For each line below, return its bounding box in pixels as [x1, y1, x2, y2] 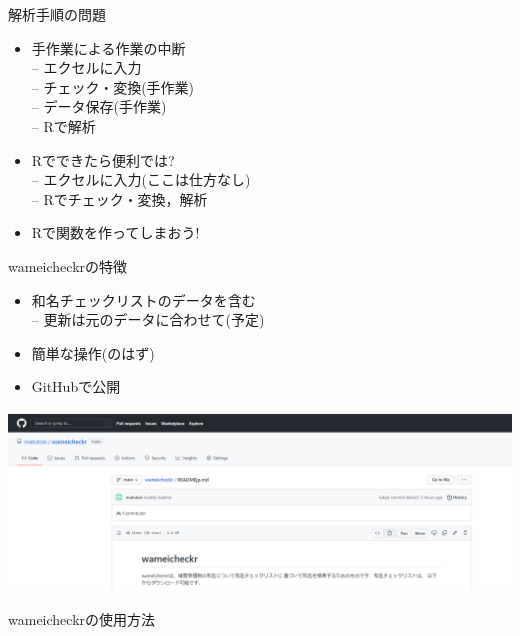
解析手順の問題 [8, 4, 106, 24]
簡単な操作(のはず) [31, 342, 155, 363]
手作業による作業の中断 [31, 37, 186, 58]
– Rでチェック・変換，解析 [31, 188, 208, 209]
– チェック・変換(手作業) [31, 76, 195, 97]
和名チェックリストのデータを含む [31, 289, 256, 310]
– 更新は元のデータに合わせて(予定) [31, 309, 265, 330]
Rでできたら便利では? [31, 149, 175, 170]
